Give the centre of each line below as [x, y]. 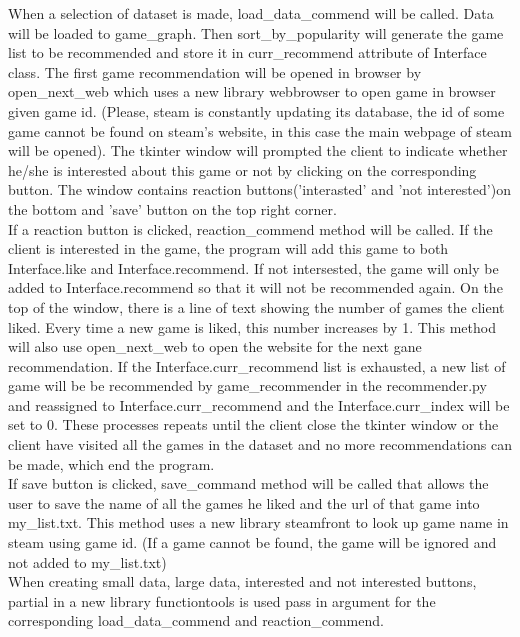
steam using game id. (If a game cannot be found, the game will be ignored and [252, 542]
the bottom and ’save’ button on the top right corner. [172, 208]
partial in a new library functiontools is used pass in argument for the [222, 600]
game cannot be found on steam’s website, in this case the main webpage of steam [260, 130]
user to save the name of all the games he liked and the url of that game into [244, 502]
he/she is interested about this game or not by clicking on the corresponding [242, 169]
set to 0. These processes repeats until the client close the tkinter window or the [253, 424]
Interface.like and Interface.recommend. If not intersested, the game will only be [253, 267]
